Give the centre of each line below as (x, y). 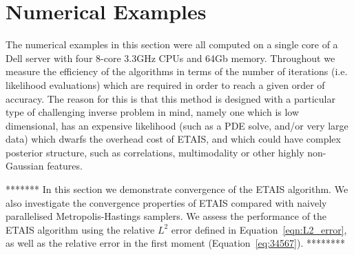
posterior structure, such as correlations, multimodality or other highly (155, 152)
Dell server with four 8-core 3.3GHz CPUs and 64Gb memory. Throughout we (170, 58)
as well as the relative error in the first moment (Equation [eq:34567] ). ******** (175, 243)
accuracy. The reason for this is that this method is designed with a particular (170, 98)
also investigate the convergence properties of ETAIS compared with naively (166, 202)
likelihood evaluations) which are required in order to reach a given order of (165, 84)
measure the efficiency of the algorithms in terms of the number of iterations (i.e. (177, 71)
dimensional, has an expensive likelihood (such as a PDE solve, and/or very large (177, 125)
